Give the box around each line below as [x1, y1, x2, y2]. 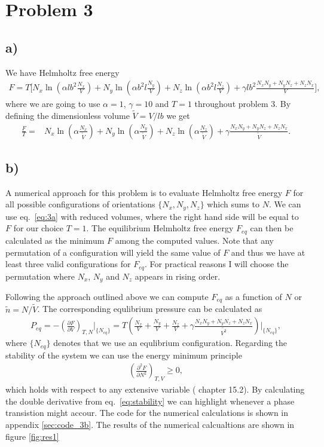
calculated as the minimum [5, 234, 105, 246]
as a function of [225, 290, 282, 303]
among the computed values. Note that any [115, 234, 274, 246]
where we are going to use [5, 97, 100, 110]
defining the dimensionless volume [5, 109, 130, 122]
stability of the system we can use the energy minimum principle [5, 348, 242, 361]
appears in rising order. [135, 270, 221, 282]
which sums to [207, 198, 259, 210]
